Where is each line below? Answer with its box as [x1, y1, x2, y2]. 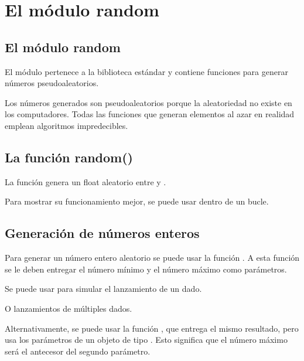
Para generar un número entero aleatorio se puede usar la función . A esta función [5, 251, 300, 264]
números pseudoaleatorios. [5, 77, 99, 89]
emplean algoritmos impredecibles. [5, 119, 128, 131]
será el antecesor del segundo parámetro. [5, 345, 151, 357]
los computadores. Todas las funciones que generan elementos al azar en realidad [5, 108, 295, 120]
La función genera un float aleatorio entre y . [5, 175, 166, 188]
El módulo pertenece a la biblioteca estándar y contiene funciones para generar [5, 65, 288, 77]
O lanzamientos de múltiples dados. [5, 302, 132, 314]
